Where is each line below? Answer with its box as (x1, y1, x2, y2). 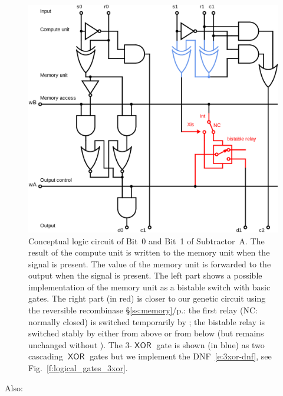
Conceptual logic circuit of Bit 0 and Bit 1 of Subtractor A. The (28, 234, 265, 247)
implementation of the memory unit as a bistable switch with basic (28, 280, 271, 293)
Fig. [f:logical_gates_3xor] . (28, 362, 128, 374)
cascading (28, 350, 63, 362)
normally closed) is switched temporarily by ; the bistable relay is (28, 315, 265, 328)
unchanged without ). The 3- (28, 338, 133, 351)
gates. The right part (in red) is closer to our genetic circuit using (28, 292, 266, 305)
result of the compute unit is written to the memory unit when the (28, 246, 270, 258)
